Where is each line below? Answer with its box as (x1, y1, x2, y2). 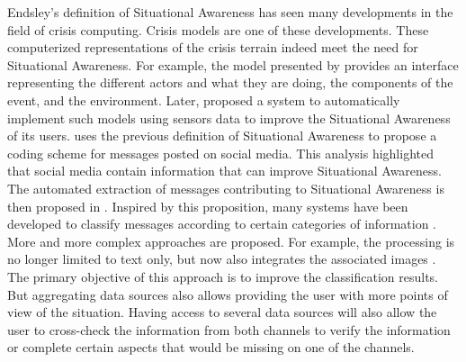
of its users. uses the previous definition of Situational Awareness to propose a (7, 126, 437, 145)
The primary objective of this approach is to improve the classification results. (7, 267, 438, 285)
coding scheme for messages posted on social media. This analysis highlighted (7, 143, 434, 162)
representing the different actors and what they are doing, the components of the (7, 73, 453, 92)
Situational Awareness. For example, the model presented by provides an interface (7, 55, 459, 74)
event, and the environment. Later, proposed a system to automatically (7, 90, 400, 109)
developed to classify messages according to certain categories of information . (7, 214, 436, 233)
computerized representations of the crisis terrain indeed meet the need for (7, 38, 418, 57)
